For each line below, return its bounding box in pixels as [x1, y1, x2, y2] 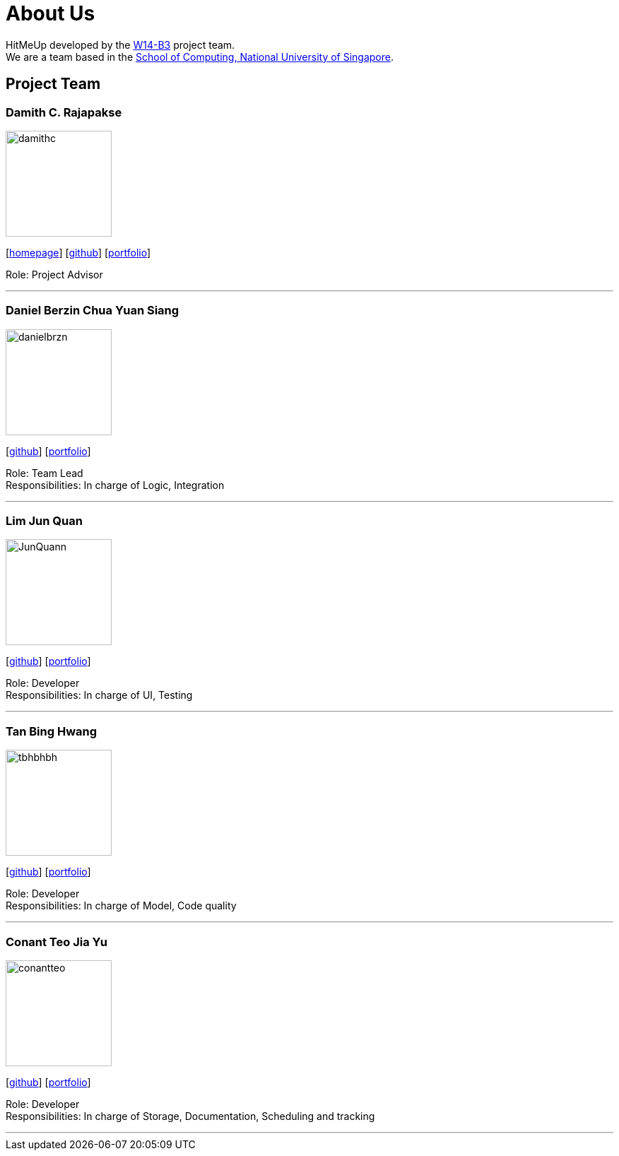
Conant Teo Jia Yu [6, 934, 108, 949]
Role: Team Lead [6, 466, 83, 479]
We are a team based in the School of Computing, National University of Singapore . [6, 50, 394, 63]
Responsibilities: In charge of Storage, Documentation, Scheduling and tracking [6, 1109, 375, 1122]
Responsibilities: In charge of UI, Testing [6, 689, 193, 702]
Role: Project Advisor [6, 268, 103, 281]
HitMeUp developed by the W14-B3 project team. [6, 38, 235, 51]
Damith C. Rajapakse [6, 105, 122, 119]
